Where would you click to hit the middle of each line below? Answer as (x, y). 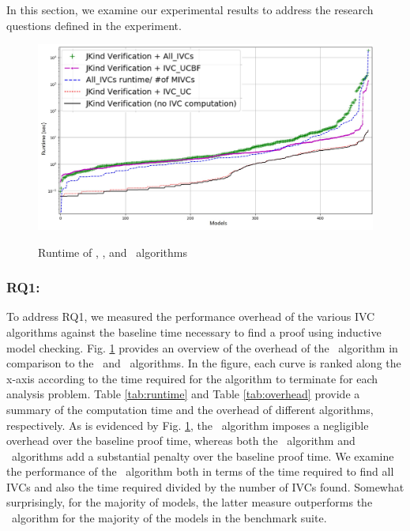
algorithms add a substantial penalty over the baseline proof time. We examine (203, 456)
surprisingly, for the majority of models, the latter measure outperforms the (190, 502)
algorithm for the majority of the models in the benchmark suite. (169, 518)
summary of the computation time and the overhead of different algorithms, (190, 409)
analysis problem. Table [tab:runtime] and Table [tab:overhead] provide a (183, 394)
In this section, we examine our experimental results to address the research (190, 9)
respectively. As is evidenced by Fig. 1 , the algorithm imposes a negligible (188, 425)
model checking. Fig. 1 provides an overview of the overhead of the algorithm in (202, 347)
